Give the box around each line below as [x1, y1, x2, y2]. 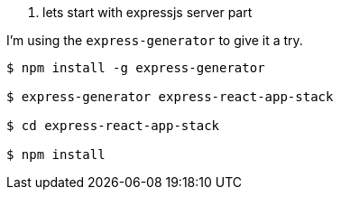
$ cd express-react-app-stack [6, 118, 220, 133]
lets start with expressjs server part [42, 5, 253, 20]
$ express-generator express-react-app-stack [6, 89, 334, 104]
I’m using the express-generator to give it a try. [6, 33, 303, 48]
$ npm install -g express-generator [6, 61, 265, 75]
